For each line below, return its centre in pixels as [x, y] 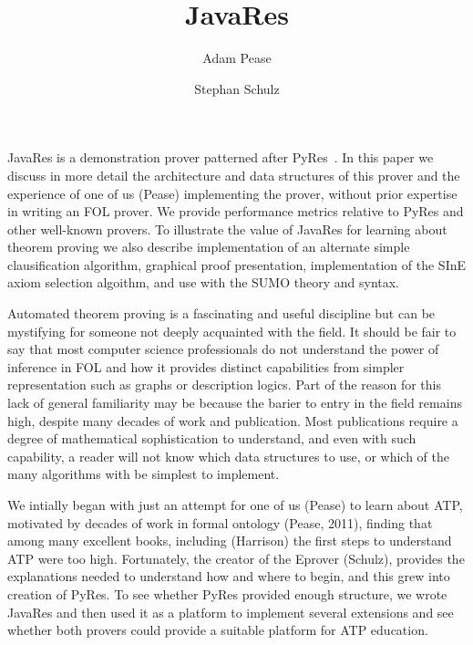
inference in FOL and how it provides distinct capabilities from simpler [206, 366]
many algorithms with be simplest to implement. [144, 474]
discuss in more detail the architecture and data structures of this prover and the [234, 175]
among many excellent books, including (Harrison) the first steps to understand [230, 541]
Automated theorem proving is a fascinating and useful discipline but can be [221, 313]
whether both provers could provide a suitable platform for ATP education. [218, 630]
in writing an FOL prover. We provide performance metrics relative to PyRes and [236, 211]
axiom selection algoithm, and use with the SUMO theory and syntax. [204, 282]
